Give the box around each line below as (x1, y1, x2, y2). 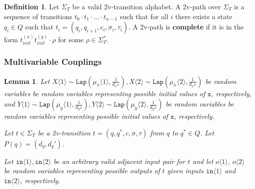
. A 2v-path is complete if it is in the (128, 22, 244, 32)
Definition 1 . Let (4, 1, 60, 11)
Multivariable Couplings (4, 55, 102, 68)
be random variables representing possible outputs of (4, 165, 160, 176)
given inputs (167, 165, 204, 176)
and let (192, 156, 214, 166)
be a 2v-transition (37, 127, 91, 137)
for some (58, 34, 84, 44)
